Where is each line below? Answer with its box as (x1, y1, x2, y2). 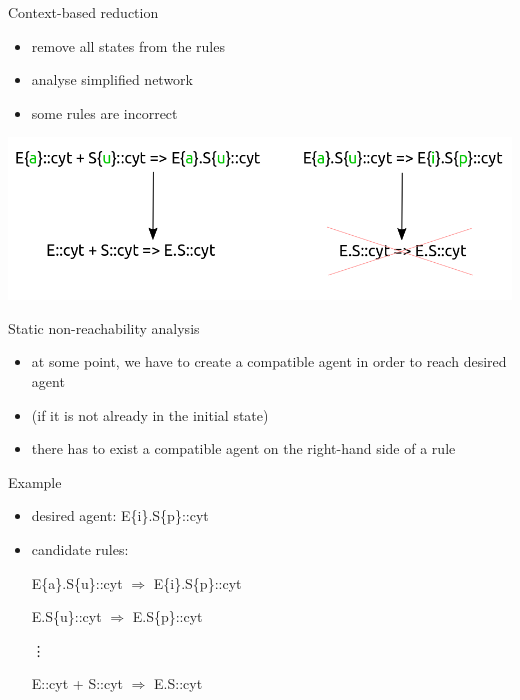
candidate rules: (31, 538, 129, 559)
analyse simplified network (31, 69, 193, 90)
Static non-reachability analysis (8, 317, 200, 338)
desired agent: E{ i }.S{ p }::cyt (31, 505, 209, 526)
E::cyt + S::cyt (31, 673, 124, 694)
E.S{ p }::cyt (132, 606, 203, 627)
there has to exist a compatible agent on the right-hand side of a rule (31, 438, 456, 459)
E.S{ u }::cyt (31, 606, 102, 627)
